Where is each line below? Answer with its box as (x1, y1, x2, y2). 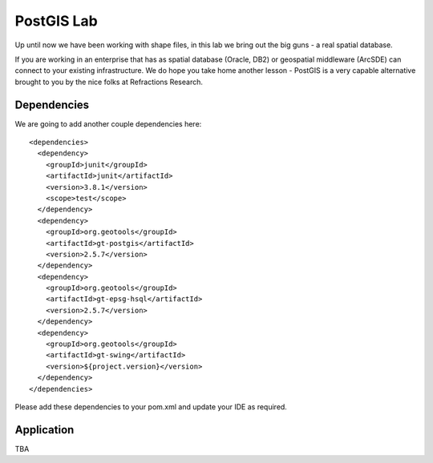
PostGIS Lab (14, 12, 98, 30)
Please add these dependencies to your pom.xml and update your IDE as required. (14, 402, 288, 412)
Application (14, 423, 75, 437)
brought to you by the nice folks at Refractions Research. (14, 77, 204, 87)
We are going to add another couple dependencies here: (14, 119, 202, 128)
